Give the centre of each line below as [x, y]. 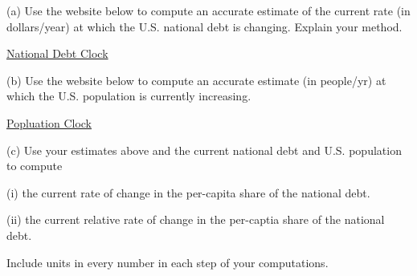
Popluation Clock [49, 122]
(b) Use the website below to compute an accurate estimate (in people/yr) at [196, 80]
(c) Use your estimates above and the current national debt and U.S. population [204, 150]
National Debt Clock [57, 53]
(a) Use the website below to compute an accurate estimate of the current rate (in [208, 10]
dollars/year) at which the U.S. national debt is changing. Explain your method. [204, 26]
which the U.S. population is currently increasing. [129, 96]
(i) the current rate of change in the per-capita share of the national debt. [188, 192]
